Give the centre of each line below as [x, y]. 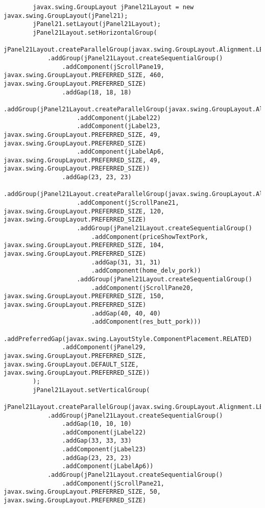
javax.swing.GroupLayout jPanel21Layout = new [113, 7]
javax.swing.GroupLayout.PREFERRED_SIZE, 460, [84, 75]
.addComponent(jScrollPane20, [142, 288]
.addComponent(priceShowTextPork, [150, 237]
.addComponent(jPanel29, [104, 347]
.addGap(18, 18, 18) [97, 92]
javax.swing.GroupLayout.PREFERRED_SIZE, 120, [84, 211]
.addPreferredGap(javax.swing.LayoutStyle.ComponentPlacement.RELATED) [128, 339]
